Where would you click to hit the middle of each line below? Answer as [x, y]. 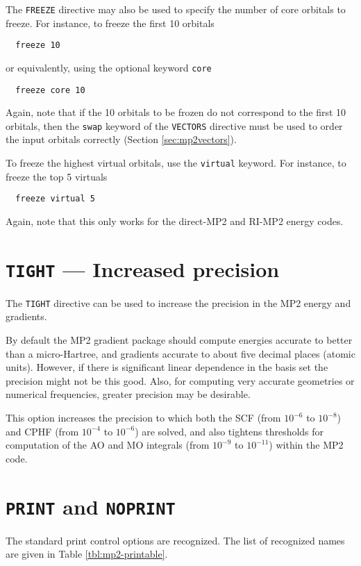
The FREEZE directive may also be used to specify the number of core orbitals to [176, 9]
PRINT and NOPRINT [91, 506]
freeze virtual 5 [55, 199]
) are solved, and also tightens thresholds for [229, 431]
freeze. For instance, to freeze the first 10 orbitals [110, 23]
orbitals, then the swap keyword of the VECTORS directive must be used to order [174, 125]
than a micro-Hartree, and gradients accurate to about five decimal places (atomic [180, 353]
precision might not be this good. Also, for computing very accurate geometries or [180, 380]
